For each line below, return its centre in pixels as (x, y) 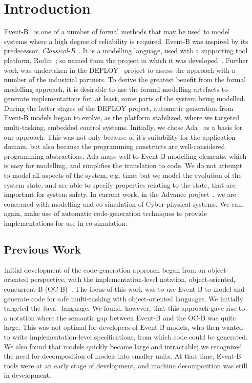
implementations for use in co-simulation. (66, 223)
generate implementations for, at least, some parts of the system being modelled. (125, 98)
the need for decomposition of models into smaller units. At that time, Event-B (123, 356)
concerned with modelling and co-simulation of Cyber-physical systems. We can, (124, 203)
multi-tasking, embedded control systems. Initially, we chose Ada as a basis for (123, 127)
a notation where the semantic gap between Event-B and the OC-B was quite (120, 317)
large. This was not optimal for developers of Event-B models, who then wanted (124, 327)
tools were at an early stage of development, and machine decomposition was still (126, 365)
